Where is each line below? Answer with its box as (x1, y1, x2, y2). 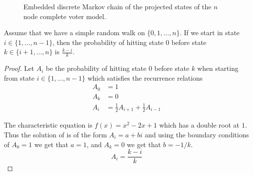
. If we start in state (179, 27, 240, 38)
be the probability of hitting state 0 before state (45, 63, 190, 73)
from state (4, 72, 35, 83)
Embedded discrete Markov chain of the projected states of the (23, 1, 212, 11)
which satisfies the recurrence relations (87, 72, 203, 83)
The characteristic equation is (4, 120, 93, 130)
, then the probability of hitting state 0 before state (52, 37, 207, 47)
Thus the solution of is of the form (4, 129, 107, 139)
